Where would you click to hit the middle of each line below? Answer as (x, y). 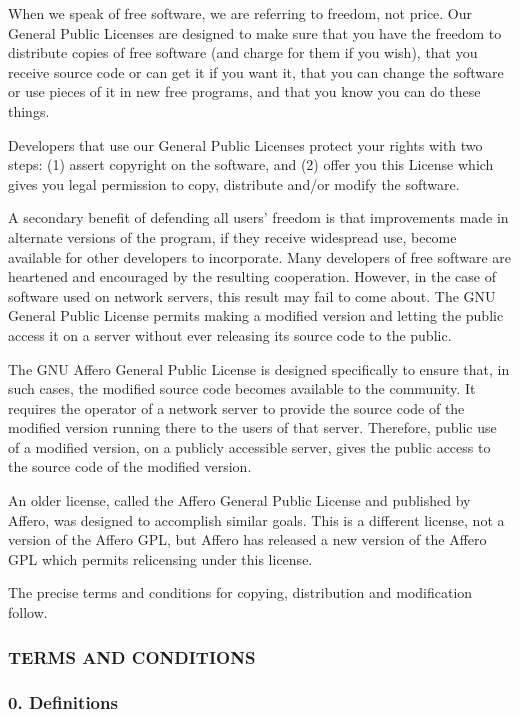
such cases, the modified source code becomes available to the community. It (242, 388)
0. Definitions (63, 702)
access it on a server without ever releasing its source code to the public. (230, 334)
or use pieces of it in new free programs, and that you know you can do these (244, 91)
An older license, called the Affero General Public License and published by (239, 500)
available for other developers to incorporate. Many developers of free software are (260, 256)
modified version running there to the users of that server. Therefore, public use (252, 427)
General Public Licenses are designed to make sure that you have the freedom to (255, 32)
